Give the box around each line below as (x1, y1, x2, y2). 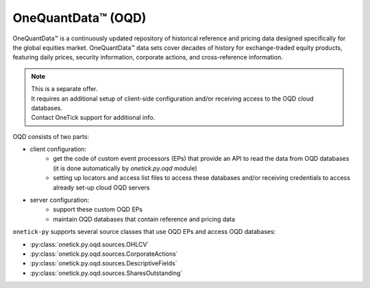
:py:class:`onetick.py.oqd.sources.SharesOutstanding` (29, 269, 183, 277)
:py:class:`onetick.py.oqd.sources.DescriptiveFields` (29, 259, 177, 267)
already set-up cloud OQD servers (53, 183, 150, 192)
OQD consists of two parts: (12, 132, 89, 140)
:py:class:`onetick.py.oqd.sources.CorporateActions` (29, 250, 178, 258)
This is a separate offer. (31, 85, 98, 93)
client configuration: (29, 145, 87, 153)
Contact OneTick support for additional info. (31, 114, 156, 122)
